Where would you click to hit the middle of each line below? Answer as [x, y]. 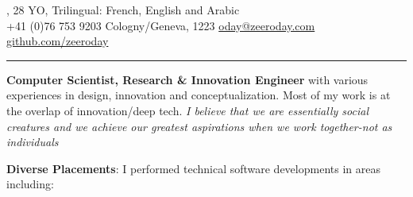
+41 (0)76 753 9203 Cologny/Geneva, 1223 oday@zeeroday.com [161, 25]
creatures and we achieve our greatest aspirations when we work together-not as [199, 126]
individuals [33, 142]
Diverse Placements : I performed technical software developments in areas [193, 168]
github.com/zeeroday [58, 41]
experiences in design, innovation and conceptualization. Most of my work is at [199, 95]
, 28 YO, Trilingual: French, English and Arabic [123, 10]
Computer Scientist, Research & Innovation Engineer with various [187, 79]
